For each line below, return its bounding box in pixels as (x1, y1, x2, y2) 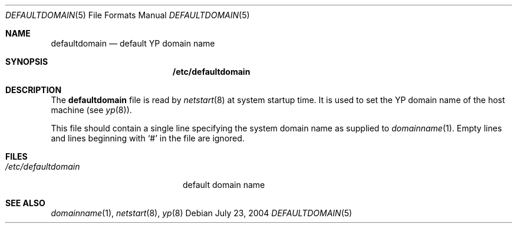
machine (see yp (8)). (51, 105, 132, 115)
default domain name (183, 180, 265, 190)
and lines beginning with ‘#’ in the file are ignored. (51, 133, 245, 143)
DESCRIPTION (5, 85, 62, 95)
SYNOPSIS (5, 57, 48, 67)
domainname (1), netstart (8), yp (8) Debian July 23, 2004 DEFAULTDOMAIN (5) (51, 208, 353, 218)
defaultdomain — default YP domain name (51, 38, 215, 48)
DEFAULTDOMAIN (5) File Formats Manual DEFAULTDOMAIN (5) (5, 10, 250, 20)
